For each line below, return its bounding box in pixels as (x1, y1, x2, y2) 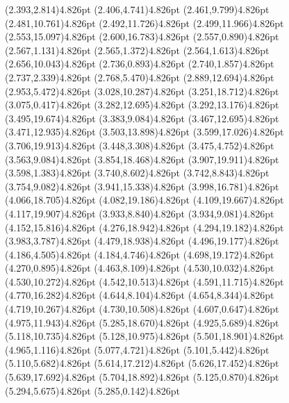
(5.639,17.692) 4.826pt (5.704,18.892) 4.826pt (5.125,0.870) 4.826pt (5, 370, 279, 384)
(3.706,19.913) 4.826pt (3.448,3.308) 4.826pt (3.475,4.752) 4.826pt (5, 138, 274, 152)
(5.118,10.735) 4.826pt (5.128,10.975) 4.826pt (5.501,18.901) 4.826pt (5, 329, 284, 343)
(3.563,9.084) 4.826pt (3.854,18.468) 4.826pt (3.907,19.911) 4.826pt (5, 151, 279, 166)
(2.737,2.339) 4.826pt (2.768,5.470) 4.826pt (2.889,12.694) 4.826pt (5, 69, 274, 84)
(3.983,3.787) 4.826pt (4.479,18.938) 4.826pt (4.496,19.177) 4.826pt (5, 233, 279, 248)
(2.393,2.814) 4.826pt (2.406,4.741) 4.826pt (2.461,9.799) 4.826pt (5, 2, 270, 16)
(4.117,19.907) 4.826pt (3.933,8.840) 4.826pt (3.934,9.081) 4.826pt (5, 206, 274, 220)
